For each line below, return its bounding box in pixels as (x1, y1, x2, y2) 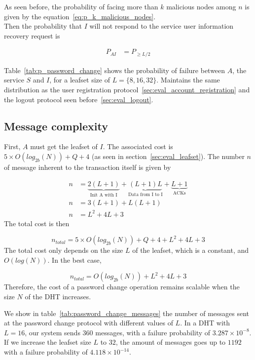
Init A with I (90, 192, 117, 198)
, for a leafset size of (49, 75, 110, 85)
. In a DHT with (180, 318, 230, 328)
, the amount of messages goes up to (115, 337, 226, 347)
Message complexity (4, 118, 109, 133)
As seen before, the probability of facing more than (4, 1, 158, 11)
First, (4, 141, 21, 152)
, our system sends (25, 327, 80, 337)
